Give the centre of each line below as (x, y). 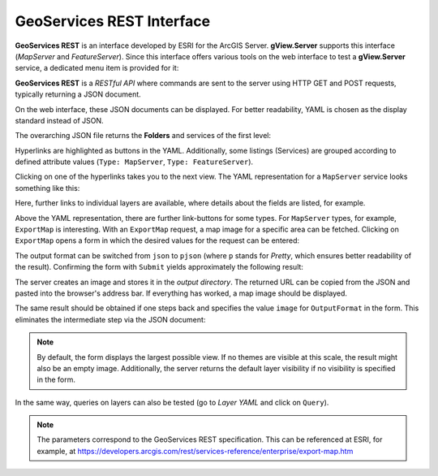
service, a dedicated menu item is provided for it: (97, 68)
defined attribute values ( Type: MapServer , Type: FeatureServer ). (134, 162)
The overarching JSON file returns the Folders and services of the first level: (143, 136)
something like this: (47, 188)
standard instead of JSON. (60, 120)
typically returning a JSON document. (78, 94)
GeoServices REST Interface (113, 21)
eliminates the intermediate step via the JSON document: (110, 319)
